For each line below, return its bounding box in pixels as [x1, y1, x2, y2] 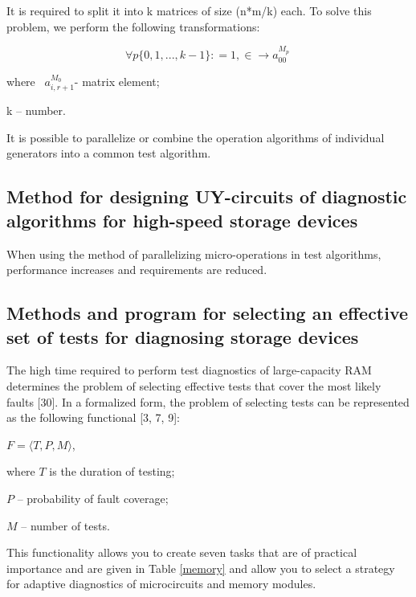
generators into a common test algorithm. [6, 145, 211, 162]
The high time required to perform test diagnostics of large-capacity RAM [6, 362, 372, 378]
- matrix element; [74, 72, 160, 89]
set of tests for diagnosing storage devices [6, 324, 359, 349]
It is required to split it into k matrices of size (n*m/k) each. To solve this [6, 2, 372, 18]
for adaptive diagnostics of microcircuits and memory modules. [6, 575, 316, 592]
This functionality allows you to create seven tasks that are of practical [6, 544, 357, 561]
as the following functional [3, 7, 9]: [6, 409, 180, 426]
